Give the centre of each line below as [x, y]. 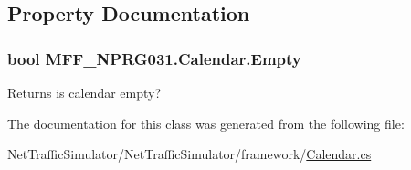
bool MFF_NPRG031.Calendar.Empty [154, 58]
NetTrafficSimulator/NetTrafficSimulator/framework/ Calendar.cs [190, 154]
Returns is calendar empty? [84, 92]
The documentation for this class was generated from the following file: [206, 123]
